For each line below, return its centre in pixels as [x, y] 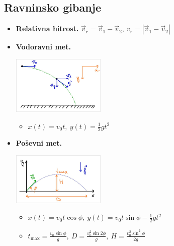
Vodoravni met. [43, 47]
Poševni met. [39, 143]
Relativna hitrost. [47, 28]
